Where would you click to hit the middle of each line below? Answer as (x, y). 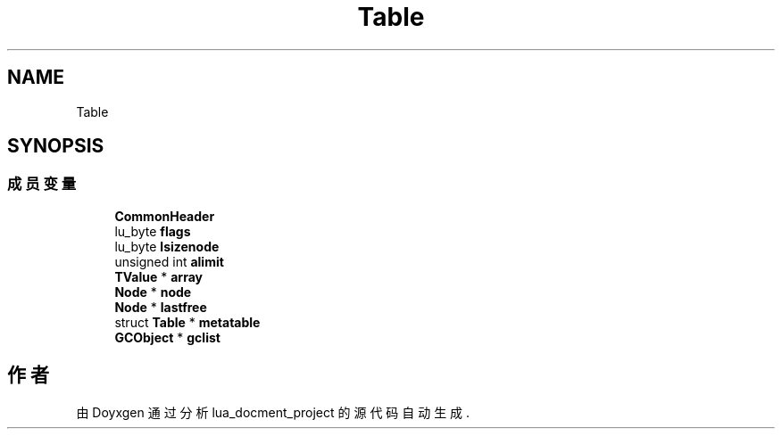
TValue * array (158, 276)
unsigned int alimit (169, 261)
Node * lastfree (161, 307)
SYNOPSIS (56, 146)
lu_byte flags (153, 231)
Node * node (153, 292)
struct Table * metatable (187, 322)
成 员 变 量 (42, 184)
